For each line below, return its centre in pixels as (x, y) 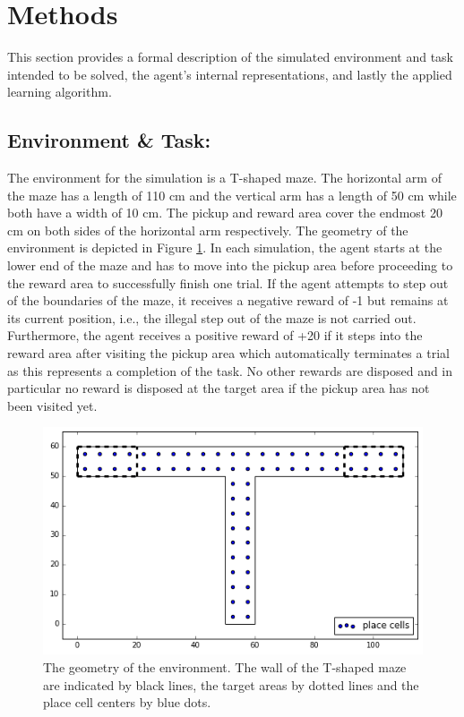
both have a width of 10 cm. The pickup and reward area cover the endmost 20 (225, 213)
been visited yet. (52, 405)
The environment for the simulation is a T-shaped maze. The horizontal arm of (224, 178)
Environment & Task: (109, 140)
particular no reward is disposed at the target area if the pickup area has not (219, 388)
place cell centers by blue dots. (127, 702)
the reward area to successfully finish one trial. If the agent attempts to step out (228, 282)
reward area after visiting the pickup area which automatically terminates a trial (228, 353)
